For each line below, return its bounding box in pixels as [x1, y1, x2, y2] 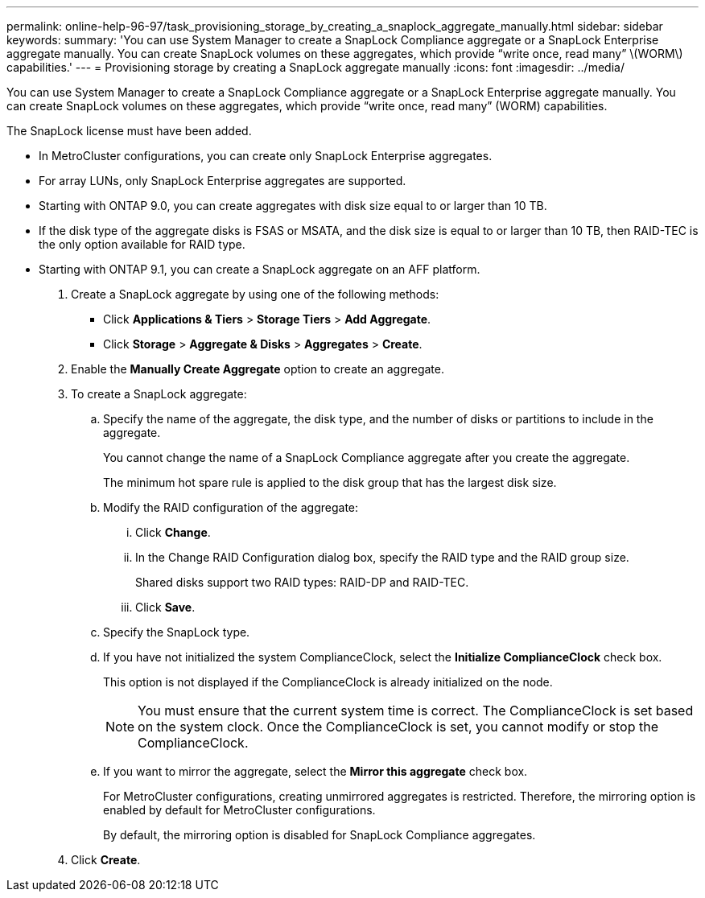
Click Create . [71, 853, 141, 867]
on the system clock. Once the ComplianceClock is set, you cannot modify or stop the [138, 719, 659, 735]
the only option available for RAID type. [39, 237, 245, 251]
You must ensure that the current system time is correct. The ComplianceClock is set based [138, 702, 694, 719]
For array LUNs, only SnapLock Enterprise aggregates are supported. [39, 174, 406, 187]
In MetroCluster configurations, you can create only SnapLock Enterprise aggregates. [39, 149, 493, 163]
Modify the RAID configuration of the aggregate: [103, 500, 359, 514]
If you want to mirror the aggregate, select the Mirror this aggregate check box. [103, 764, 528, 778]
